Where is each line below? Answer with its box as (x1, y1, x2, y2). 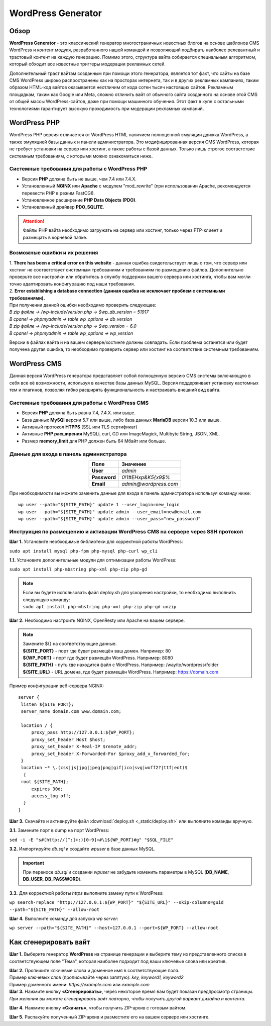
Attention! (23, 218, 45, 224)
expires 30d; (31, 786, 64, 792)
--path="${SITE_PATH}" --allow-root (9, 906, 100, 912)
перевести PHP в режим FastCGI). (22, 190, 95, 196)
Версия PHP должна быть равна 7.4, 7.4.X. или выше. (22, 410, 135, 416)
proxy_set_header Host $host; (31, 736, 106, 742)
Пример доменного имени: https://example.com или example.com (9, 981, 150, 987)
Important (23, 860, 45, 866)
